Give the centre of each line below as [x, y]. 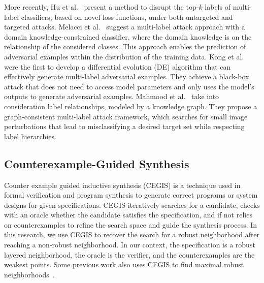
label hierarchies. [30, 136]
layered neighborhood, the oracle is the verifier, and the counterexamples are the [129, 254]
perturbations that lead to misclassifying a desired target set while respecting [124, 126]
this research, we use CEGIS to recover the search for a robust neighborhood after [132, 234]
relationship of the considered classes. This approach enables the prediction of [125, 46]
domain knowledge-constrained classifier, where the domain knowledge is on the [128, 36]
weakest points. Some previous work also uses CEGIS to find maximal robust [124, 264]
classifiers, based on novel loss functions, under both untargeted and [127, 17]
